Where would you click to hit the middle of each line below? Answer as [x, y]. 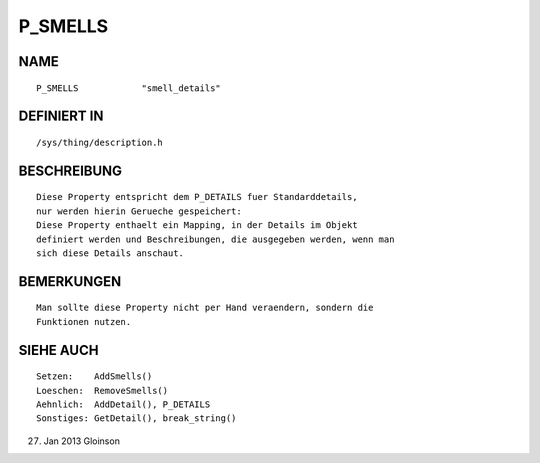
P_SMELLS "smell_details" [129, 88]
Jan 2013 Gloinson [81, 441]
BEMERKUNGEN [70, 281]
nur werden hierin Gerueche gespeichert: [139, 211]
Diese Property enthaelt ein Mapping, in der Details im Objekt [197, 225]
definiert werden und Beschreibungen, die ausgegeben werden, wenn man [215, 239]
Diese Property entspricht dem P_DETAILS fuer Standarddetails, [197, 197]
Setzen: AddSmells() [94, 376]
